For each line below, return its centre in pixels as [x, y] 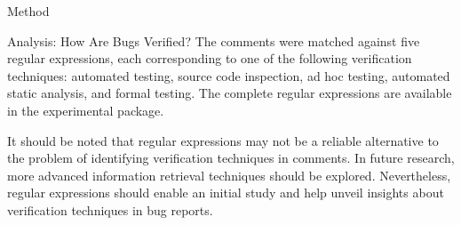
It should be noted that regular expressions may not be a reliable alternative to [223, 140]
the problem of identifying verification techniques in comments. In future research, [231, 158]
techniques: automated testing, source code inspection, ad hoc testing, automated [229, 75]
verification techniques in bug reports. [110, 209]
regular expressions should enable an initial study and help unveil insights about [226, 193]
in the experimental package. [86, 110]
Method [28, 11]
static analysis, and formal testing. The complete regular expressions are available [230, 93]
